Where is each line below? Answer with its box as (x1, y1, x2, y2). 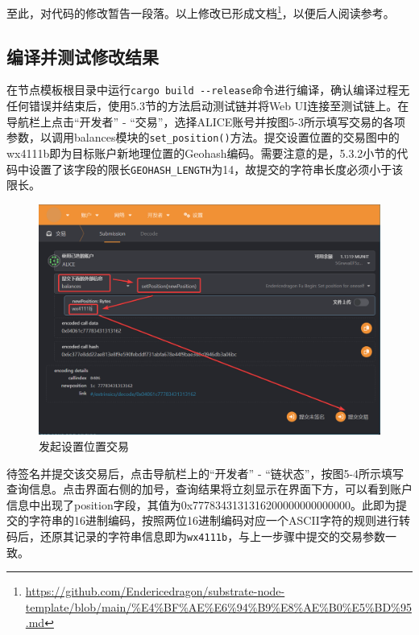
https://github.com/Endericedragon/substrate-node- (25, 583, 285, 600)
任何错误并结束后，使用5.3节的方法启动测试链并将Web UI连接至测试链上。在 (6, 97, 409, 114)
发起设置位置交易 (39, 437, 129, 454)
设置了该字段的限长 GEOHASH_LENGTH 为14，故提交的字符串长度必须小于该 (28, 160, 404, 177)
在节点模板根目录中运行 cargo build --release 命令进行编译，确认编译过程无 (6, 81, 410, 98)
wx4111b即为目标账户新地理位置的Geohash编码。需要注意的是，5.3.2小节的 (6, 144, 397, 161)
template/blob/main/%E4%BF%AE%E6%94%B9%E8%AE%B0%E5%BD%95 (25, 598, 412, 615)
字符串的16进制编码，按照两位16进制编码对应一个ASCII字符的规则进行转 (28, 512, 410, 529)
